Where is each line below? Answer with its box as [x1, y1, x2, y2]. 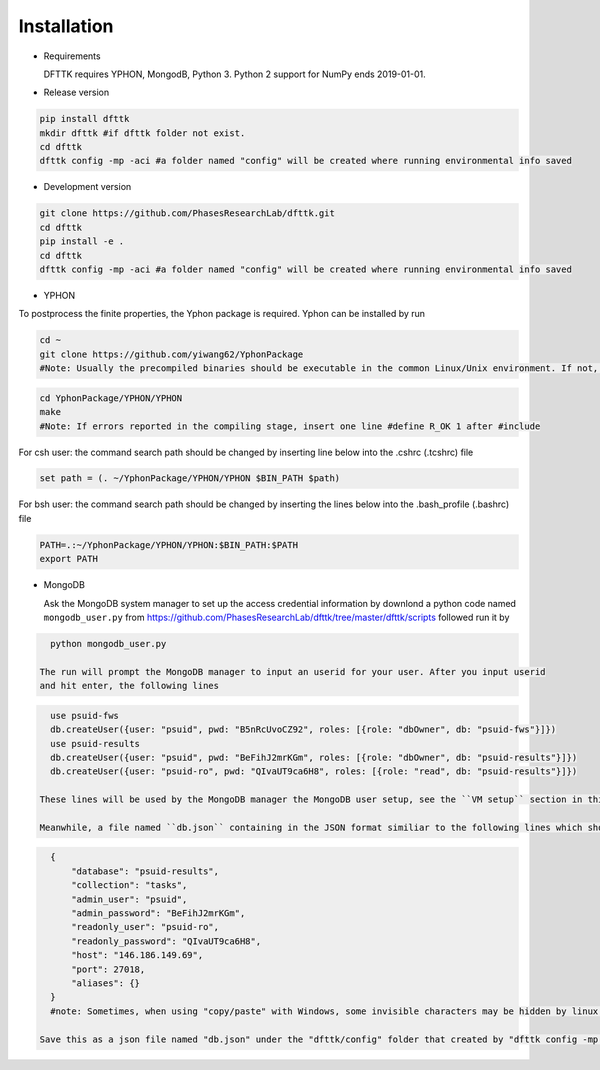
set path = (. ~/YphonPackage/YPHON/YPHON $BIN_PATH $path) [39, 473, 341, 484]
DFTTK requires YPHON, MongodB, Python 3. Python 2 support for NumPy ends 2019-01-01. [43, 68, 427, 80]
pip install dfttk [39, 113, 130, 125]
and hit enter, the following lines [39, 680, 220, 692]
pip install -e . [39, 236, 125, 247]
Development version [43, 181, 132, 193]
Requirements [43, 50, 101, 62]
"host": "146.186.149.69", [71, 950, 204, 961]
